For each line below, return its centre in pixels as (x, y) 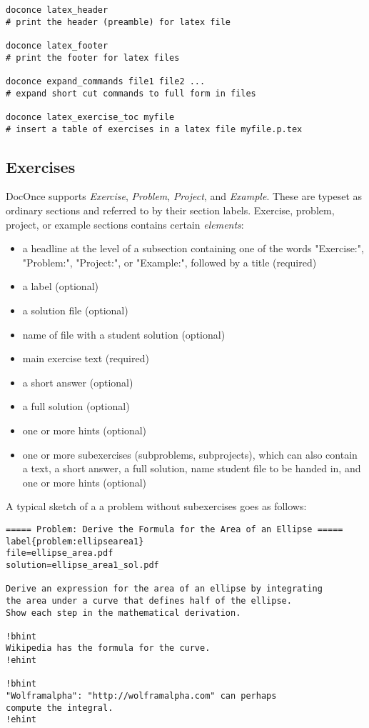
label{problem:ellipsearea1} (75, 541)
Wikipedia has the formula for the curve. (108, 648)
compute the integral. (60, 708)
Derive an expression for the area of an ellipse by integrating (164, 589)
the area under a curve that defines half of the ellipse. (149, 600)
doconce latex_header (57, 10)
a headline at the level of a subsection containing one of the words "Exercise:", (193, 248)
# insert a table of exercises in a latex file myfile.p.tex (154, 129)
